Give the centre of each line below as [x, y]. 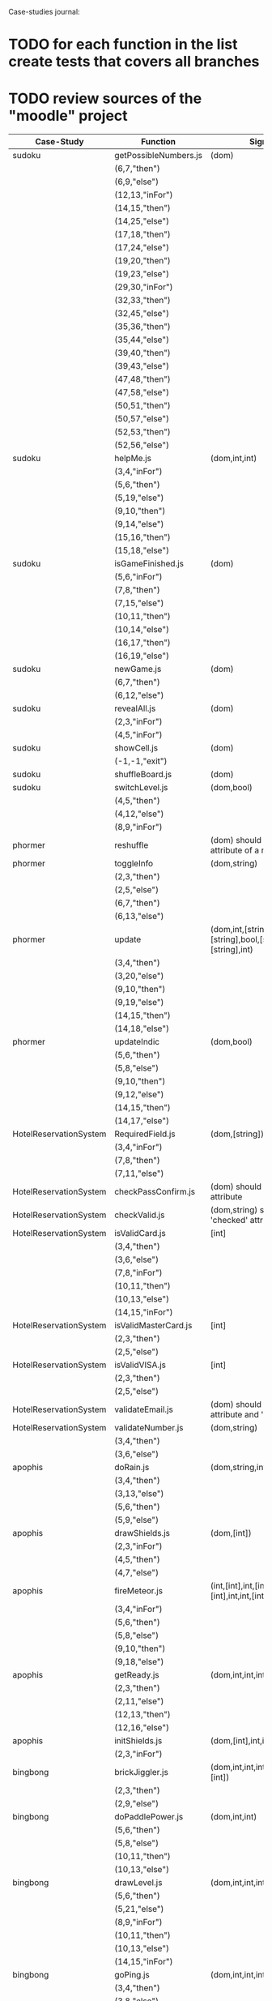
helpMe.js [133, 459]
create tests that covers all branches [134, 62]
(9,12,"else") [139, 1095]
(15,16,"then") [143, 537]
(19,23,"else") [142, 274]
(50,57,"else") [142, 419]
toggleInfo [134, 864]
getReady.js [137, 1675]
